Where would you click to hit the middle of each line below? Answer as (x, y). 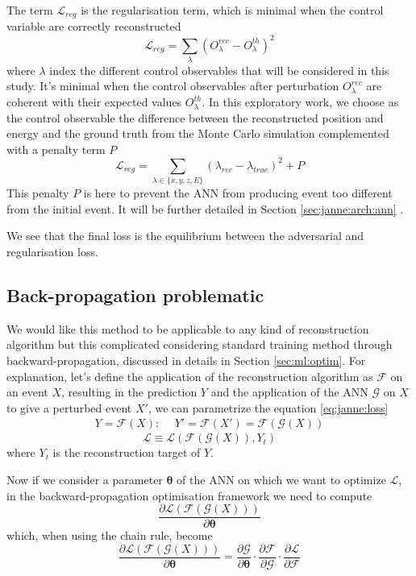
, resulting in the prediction (129, 392)
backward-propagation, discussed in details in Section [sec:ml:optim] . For (186, 361)
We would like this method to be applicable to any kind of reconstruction (188, 328)
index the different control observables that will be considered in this (219, 70)
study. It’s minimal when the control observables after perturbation (173, 86)
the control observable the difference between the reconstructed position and (195, 117)
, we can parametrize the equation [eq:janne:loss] (268, 407)
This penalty (38, 193)
